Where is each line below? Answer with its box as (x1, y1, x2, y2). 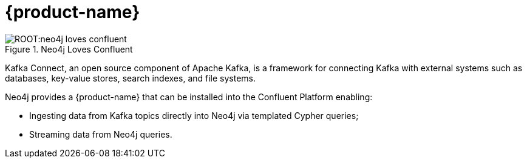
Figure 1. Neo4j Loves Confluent (5, 43, 133, 54)
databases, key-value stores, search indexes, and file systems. (5, 72, 256, 83)
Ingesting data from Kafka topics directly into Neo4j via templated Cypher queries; (29, 110, 359, 121)
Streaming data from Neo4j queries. (29, 129, 172, 139)
